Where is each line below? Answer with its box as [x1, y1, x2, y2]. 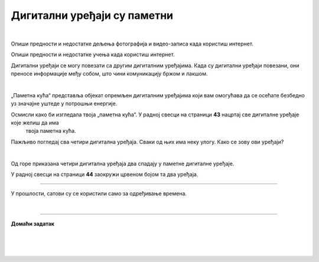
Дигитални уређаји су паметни [11, 9, 174, 22]
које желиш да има [11, 119, 59, 126]
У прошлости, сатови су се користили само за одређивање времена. [11, 190, 187, 197]
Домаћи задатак [11, 220, 54, 227]
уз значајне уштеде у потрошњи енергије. [11, 100, 118, 107]
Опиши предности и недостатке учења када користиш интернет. [11, 51, 175, 58]
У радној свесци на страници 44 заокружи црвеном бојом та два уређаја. [11, 171, 198, 178]
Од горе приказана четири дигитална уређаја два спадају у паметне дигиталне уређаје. [11, 160, 235, 167]
